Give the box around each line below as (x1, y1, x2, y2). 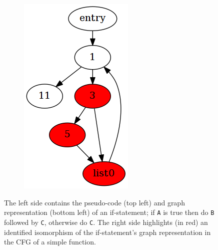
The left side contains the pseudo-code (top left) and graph (4, 197, 185, 207)
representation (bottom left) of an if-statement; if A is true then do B (4, 207, 214, 217)
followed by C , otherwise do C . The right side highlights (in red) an (4, 216, 208, 227)
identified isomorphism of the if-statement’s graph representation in (4, 226, 211, 237)
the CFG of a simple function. (4, 236, 96, 247)
